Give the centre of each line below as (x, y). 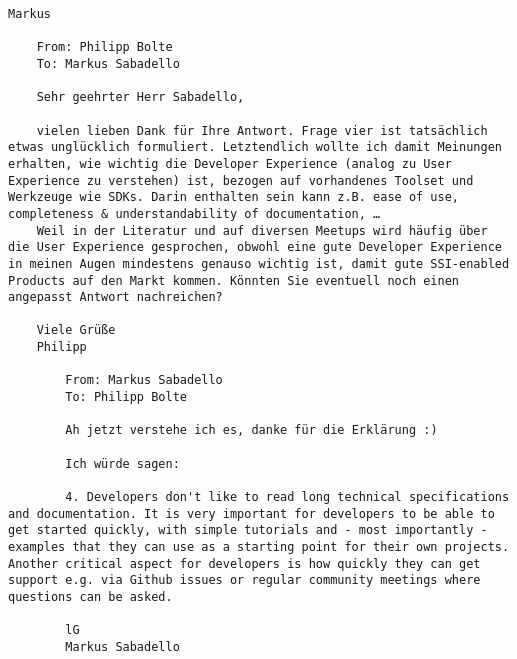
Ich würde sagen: (122, 463)
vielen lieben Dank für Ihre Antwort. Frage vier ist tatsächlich (262, 130)
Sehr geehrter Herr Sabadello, (140, 97)
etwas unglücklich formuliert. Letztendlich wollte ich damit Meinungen (255, 147)
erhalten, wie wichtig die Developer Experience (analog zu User (230, 163)
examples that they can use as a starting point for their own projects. (259, 547)
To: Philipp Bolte (126, 397)
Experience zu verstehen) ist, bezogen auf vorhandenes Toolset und (241, 180)
